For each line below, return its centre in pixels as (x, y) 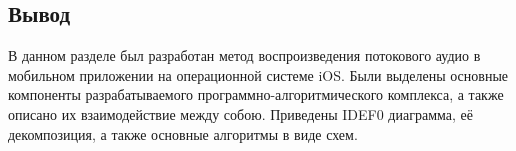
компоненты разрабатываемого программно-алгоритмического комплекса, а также (256, 94)
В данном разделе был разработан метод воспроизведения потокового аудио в (244, 55)
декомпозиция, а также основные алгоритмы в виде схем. (183, 133)
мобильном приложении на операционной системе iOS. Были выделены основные (258, 74)
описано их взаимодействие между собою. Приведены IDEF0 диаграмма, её (240, 113)
